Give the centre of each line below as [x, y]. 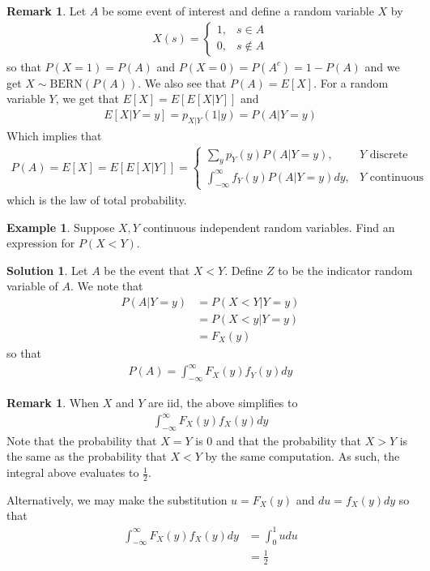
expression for [41, 243]
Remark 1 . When [53, 402]
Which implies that [54, 135]
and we [382, 66]
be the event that [147, 270]
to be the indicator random [345, 270]
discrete [389, 155]
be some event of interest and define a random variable [238, 11]
